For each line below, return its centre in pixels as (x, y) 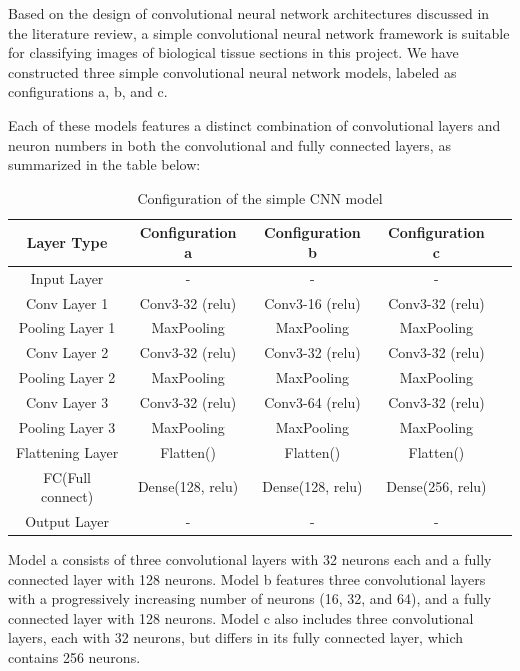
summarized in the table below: (104, 164)
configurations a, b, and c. (88, 91)
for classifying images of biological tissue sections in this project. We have (233, 52)
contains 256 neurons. (74, 657)
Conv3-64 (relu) (312, 402)
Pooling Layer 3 (67, 426)
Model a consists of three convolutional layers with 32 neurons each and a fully (250, 559)
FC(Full (67, 476)
